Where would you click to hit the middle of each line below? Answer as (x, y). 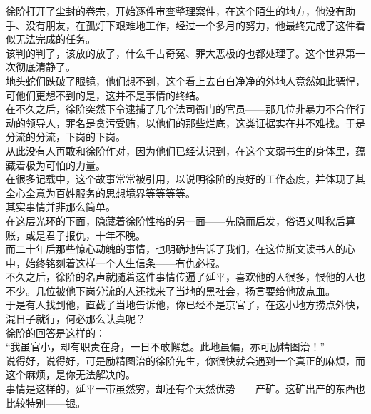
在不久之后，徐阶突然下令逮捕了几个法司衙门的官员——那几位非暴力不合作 (181, 109)
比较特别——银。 (46, 402)
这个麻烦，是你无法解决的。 (71, 374)
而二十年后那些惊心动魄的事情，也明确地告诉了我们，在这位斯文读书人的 (176, 249)
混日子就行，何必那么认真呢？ (76, 319)
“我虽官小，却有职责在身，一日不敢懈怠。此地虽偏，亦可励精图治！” (166, 347)
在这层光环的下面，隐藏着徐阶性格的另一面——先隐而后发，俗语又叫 (166, 220)
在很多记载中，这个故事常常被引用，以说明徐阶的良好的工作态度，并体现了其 (185, 179)
